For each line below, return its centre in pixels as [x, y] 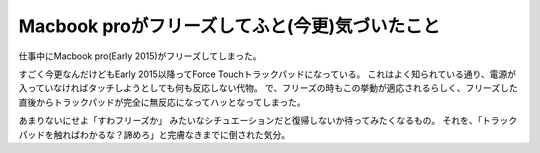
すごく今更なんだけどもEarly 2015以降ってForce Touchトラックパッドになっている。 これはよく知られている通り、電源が [267, 74]
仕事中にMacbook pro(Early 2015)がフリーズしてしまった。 [140, 56]
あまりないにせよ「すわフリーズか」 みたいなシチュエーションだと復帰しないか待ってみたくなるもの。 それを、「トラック [268, 121]
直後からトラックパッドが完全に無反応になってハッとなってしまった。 [162, 102]
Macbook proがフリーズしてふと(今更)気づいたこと [229, 26]
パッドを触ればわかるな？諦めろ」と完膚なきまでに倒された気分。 [154, 134]
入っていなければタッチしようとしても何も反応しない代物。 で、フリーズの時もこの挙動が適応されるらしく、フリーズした [268, 88]
